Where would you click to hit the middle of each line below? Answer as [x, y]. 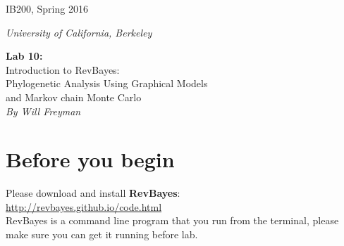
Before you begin [90, 159]
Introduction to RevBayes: [63, 69]
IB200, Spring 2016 [47, 8]
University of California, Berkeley [79, 32]
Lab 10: [24, 56]
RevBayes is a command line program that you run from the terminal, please [172, 220]
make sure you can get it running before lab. [102, 234]
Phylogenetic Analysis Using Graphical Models [107, 83]
